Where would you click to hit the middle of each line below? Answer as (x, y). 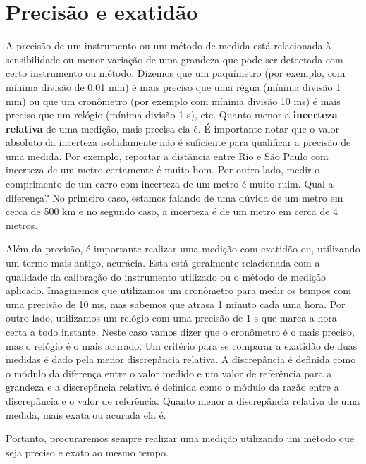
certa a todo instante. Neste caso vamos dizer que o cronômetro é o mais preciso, (180, 331)
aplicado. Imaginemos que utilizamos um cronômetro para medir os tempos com (179, 290)
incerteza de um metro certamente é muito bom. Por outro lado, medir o (163, 170)
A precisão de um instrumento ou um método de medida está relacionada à (169, 45)
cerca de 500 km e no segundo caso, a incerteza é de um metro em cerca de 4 (172, 211)
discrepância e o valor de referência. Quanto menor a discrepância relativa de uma (183, 400)
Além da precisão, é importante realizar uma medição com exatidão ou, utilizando (183, 249)
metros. (22, 225)
